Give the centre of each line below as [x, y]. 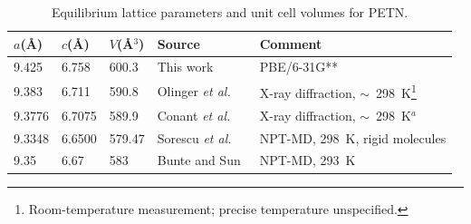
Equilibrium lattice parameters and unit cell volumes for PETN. [230, 12]
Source [178, 43]
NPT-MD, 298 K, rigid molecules [353, 137]
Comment [291, 43]
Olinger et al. [194, 91]
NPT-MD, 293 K [308, 160]
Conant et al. [194, 115]
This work [185, 67]
